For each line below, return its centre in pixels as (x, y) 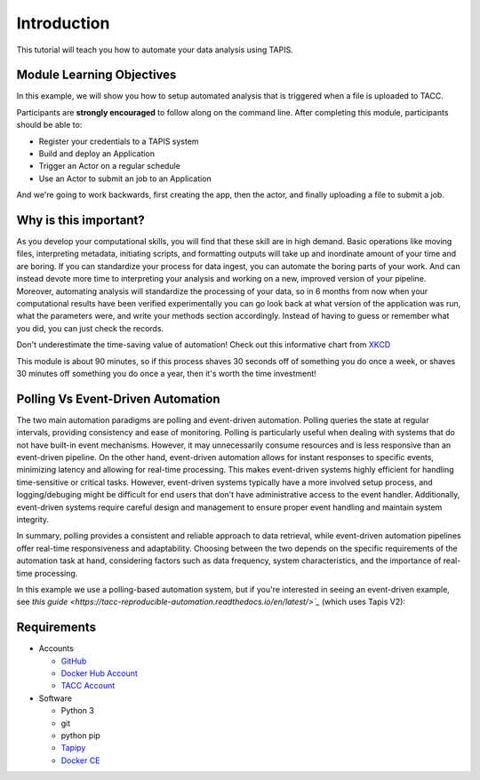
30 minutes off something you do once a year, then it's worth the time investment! (167, 374)
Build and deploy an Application (97, 154)
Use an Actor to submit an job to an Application (125, 179)
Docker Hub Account (99, 673)
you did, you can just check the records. (90, 328)
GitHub (74, 661)
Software (56, 698)
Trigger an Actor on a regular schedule (110, 166)
